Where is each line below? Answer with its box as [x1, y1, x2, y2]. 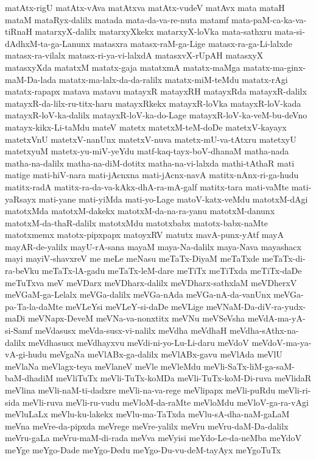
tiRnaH [5, 25, 32, 38]
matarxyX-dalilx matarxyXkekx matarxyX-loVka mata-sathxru [35, 25, 272, 38]
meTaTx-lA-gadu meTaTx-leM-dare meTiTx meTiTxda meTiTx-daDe [41, 264, 302, 277]
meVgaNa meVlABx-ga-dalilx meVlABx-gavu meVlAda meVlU [49, 348, 283, 361]
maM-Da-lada [5, 73, 57, 85]
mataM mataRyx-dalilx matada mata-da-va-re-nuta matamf [5, 13, 229, 26]
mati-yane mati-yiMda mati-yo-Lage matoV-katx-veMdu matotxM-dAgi [38, 192, 308, 205]
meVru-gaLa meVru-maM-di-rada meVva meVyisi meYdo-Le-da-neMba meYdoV [5, 431, 302, 444]
